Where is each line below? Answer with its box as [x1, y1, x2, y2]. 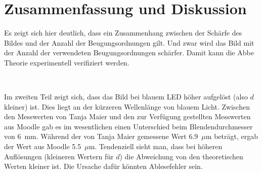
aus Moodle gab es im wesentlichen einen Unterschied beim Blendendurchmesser [4, 121, 253, 131]
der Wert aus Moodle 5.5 [4, 141, 81, 152]
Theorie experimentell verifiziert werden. [4, 57, 129, 67]
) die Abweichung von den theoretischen [119, 151, 243, 161]
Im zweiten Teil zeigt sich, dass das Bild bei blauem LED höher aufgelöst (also [4, 91, 248, 102]
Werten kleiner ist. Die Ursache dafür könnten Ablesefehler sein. [4, 161, 203, 171]
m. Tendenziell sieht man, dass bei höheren [89, 141, 223, 152]
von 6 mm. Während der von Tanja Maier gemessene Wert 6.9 [4, 131, 198, 142]
